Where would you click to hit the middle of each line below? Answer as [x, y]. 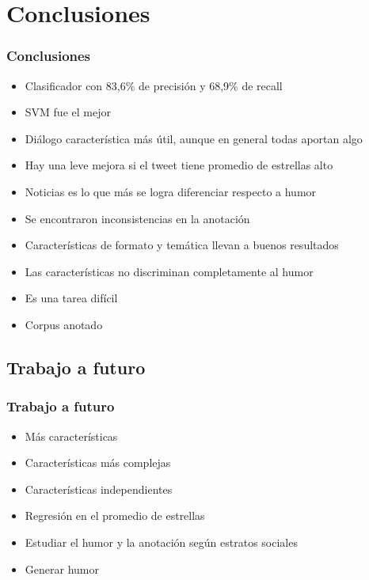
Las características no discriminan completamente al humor [169, 271]
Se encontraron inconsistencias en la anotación [137, 218]
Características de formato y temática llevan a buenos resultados [182, 245]
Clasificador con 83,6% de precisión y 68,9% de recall [154, 85]
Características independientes [99, 489]
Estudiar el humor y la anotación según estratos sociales [161, 542]
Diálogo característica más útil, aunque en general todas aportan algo [194, 138]
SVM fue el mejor [68, 112]
